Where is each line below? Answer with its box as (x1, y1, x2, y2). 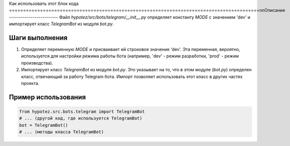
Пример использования (9, 93, 86, 101)
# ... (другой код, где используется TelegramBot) (19, 115, 143, 121)
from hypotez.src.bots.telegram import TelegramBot (19, 109, 145, 114)
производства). (21, 60, 53, 65)
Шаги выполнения (9, 33, 68, 42)
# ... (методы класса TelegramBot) (19, 129, 104, 135)
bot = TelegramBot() (19, 122, 68, 128)
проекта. (21, 81, 40, 86)
